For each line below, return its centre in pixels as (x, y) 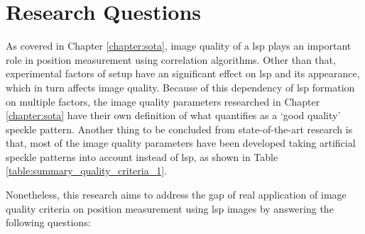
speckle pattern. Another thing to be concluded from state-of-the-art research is (179, 129)
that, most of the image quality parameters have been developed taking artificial (181, 143)
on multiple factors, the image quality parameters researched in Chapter (163, 101)
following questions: (48, 222)
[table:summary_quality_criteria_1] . (86, 171)
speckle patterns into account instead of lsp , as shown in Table (142, 156)
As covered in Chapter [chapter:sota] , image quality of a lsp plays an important (179, 46)
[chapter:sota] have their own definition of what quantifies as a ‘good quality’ (173, 115)
